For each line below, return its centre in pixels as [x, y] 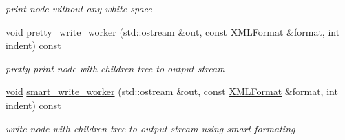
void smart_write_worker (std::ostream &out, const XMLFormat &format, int [172, 91]
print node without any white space [79, 8]
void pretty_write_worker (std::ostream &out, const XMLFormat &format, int [173, 31]
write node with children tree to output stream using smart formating [150, 128]
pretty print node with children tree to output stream [115, 68]
